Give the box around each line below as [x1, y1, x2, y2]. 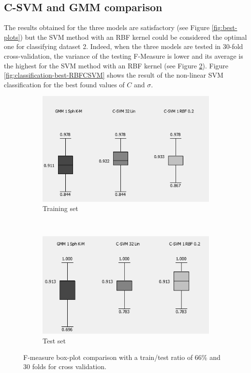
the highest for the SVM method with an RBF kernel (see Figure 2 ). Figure [4, 60, 229, 70]
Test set [43, 335, 66, 345]
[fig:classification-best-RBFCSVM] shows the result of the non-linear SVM [4, 70, 223, 80]
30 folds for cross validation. [23, 361, 106, 372]
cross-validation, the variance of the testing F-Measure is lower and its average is [4, 50, 243, 61]
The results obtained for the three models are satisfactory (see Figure [4, 22, 210, 32]
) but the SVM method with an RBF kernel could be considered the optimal [20, 32, 247, 42]
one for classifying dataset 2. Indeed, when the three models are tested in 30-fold [4, 41, 243, 51]
